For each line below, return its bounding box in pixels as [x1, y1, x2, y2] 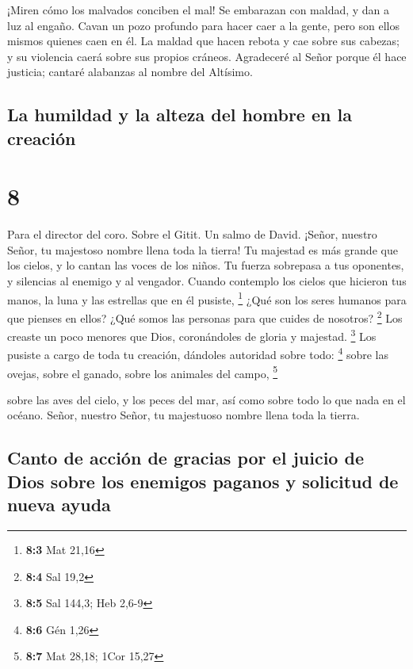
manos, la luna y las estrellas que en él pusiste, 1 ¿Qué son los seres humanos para [7, 289, 407, 308]
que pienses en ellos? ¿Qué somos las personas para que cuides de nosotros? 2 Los [7, 307, 403, 326]
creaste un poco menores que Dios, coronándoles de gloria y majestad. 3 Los [7, 326, 377, 344]
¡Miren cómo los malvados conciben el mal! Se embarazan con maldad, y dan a [7, 2, 390, 17]
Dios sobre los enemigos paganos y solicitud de [7, 468, 399, 493]
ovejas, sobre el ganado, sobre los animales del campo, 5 [7, 362, 278, 381]
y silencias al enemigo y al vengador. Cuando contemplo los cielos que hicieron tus [7, 273, 407, 289]
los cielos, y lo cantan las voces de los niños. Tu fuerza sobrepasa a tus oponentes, [7, 257, 404, 273]
